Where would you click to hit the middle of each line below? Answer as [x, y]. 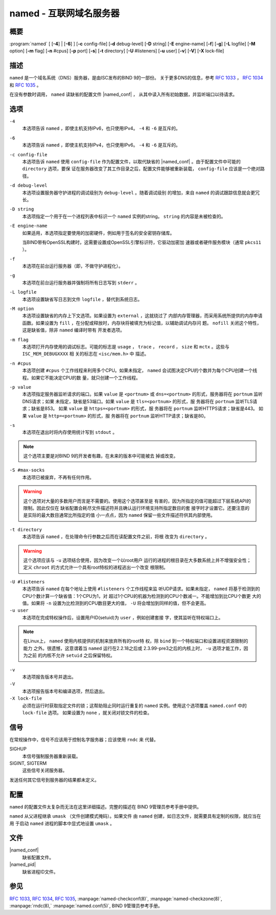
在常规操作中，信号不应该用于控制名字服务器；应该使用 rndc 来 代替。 [84, 739]
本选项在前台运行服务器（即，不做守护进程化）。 [73, 266]
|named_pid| [22, 865]
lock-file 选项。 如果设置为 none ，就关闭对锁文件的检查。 [87, 713]
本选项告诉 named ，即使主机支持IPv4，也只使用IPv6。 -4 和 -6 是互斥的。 [101, 145]
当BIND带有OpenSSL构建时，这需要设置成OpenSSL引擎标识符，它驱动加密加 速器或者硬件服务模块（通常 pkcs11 [142, 242]
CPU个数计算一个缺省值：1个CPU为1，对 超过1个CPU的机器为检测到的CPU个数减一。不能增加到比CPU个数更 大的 [142, 596]
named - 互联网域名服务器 [64, 13]
